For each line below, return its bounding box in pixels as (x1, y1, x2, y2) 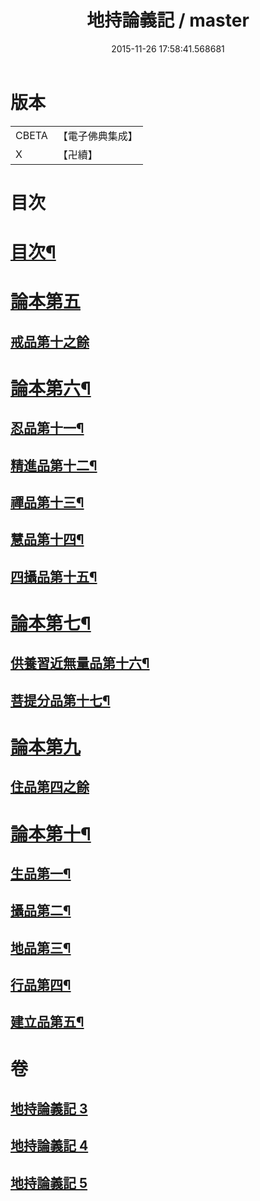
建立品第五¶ (10, 1014, 85, 1031)
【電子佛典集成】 (57, 129, 138, 143)
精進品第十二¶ (10, 457, 98, 474)
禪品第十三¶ (10, 494, 85, 511)
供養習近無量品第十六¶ (10, 655, 150, 672)
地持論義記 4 (10, 1137, 89, 1155)
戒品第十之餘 (10, 333, 90, 350)
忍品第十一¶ (10, 420, 85, 437)
